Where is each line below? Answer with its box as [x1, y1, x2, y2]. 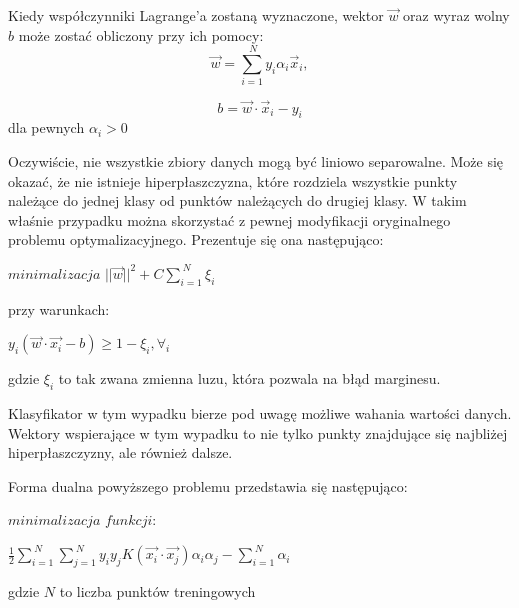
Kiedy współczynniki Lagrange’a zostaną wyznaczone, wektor [8, 5, 384, 25]
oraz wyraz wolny [403, 5, 510, 25]
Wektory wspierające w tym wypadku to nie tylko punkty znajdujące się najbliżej [8, 422, 508, 443]
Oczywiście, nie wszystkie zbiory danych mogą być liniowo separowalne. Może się [8, 150, 504, 171]
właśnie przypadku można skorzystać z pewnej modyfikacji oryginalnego [8, 209, 451, 230]
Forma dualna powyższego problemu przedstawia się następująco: [8, 475, 408, 496]
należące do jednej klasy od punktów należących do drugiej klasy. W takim [8, 190, 467, 211]
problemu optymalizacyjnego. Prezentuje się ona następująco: [8, 229, 384, 250]
